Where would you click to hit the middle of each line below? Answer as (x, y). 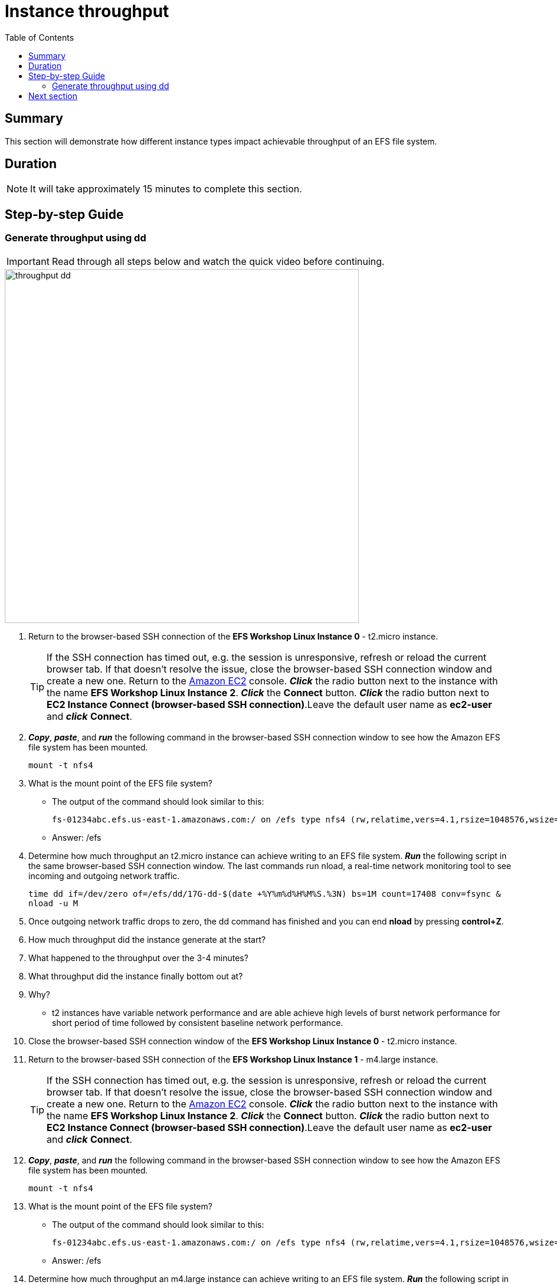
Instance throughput (87, 11)
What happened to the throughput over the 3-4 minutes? (138, 958)
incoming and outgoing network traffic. (104, 876)
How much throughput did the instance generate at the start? (147, 939)
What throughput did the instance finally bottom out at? (136, 976)
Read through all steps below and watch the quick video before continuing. (218, 261)
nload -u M (53, 903)
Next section (53, 96)
